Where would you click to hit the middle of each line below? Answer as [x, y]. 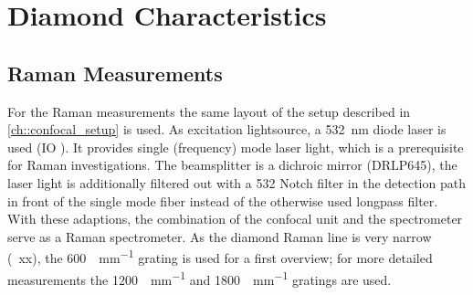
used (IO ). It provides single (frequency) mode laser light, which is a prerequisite [236, 147]
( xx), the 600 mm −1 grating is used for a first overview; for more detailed [220, 256]
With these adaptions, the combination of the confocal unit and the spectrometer [235, 219]
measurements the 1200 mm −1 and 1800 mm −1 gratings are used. [200, 278]
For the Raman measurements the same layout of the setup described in [209, 111]
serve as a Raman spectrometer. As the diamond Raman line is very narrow [220, 236]
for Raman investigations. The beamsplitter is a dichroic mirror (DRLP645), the [232, 165]
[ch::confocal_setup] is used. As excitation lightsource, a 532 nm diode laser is [227, 129]
